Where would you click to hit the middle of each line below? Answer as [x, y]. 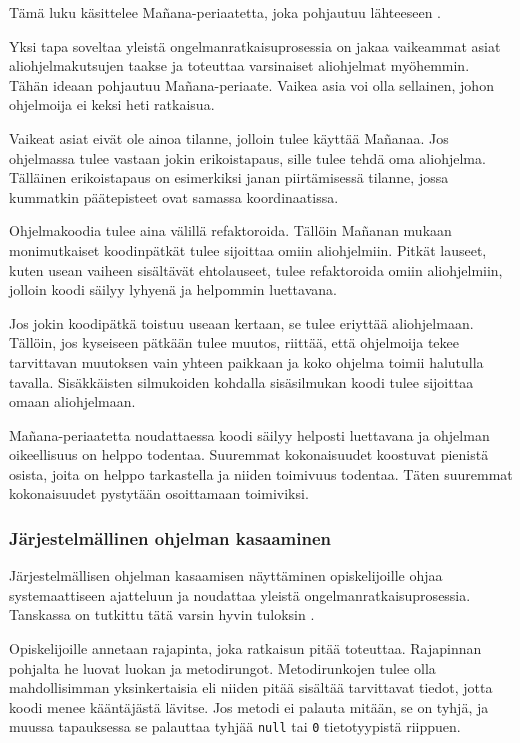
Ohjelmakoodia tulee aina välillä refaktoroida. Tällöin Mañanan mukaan [230, 230]
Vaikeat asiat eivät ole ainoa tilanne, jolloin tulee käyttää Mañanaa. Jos [229, 137]
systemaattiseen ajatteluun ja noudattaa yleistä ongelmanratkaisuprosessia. [240, 594]
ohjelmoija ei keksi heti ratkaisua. [112, 104]
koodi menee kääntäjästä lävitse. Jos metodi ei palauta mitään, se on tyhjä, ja [249, 706]
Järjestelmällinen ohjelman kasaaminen [170, 537]
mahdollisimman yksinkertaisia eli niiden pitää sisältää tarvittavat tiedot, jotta [251, 687]
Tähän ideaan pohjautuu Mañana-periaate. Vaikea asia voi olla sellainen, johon [251, 84]
